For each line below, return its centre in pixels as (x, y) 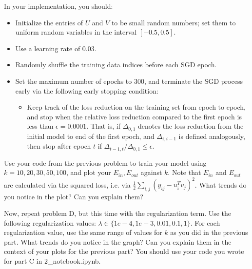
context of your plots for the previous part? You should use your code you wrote (124, 251)
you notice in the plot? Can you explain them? (74, 197)
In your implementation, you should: (58, 6)
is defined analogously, (212, 136)
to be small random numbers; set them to (174, 22)
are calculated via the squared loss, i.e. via (67, 184)
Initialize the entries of (49, 22)
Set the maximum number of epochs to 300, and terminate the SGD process (129, 81)
